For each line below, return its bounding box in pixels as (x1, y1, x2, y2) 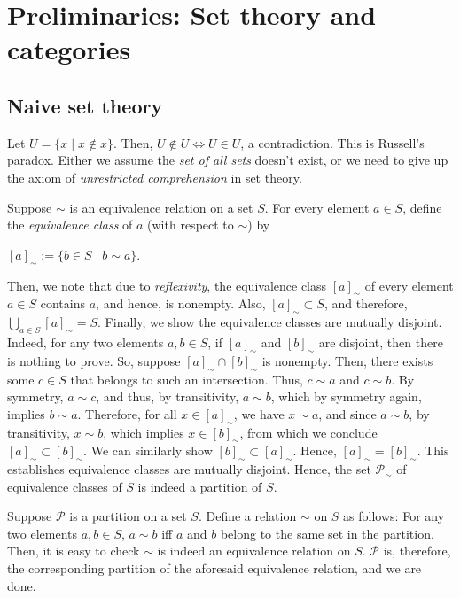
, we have (233, 404, 285, 423)
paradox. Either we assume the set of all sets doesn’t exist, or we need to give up (7, 151, 448, 169)
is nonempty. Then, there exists (261, 351, 433, 369)
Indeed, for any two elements (7, 332, 164, 351)
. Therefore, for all (77, 404, 177, 423)
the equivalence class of (7, 215, 133, 234)
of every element (364, 276, 454, 294)
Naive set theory (7, 91, 163, 119)
